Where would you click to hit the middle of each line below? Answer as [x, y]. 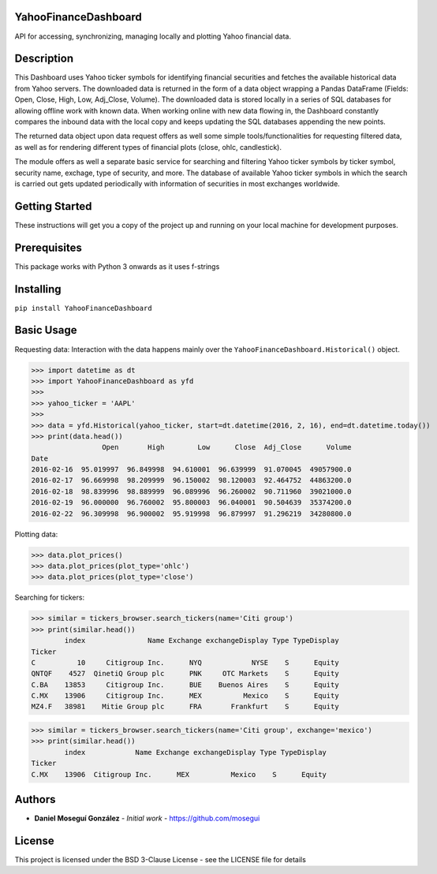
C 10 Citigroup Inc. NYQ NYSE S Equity [185, 662]
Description [44, 59]
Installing [38, 289]
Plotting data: [36, 534]
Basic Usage [46, 330]
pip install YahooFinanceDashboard [84, 308]
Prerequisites [48, 247]
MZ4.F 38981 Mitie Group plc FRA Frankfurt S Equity [185, 707]
